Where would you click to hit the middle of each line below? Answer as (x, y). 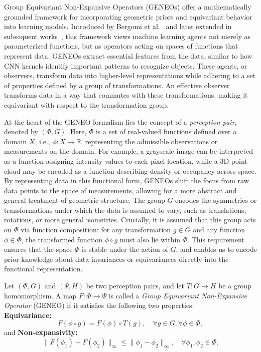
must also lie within (150, 239)
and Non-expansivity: (41, 332)
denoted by (21, 131)
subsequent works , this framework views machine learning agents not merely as (127, 36)
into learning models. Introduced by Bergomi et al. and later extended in (118, 26)
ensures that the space (38, 249)
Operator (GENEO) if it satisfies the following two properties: (99, 305)
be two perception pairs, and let (135, 286)
